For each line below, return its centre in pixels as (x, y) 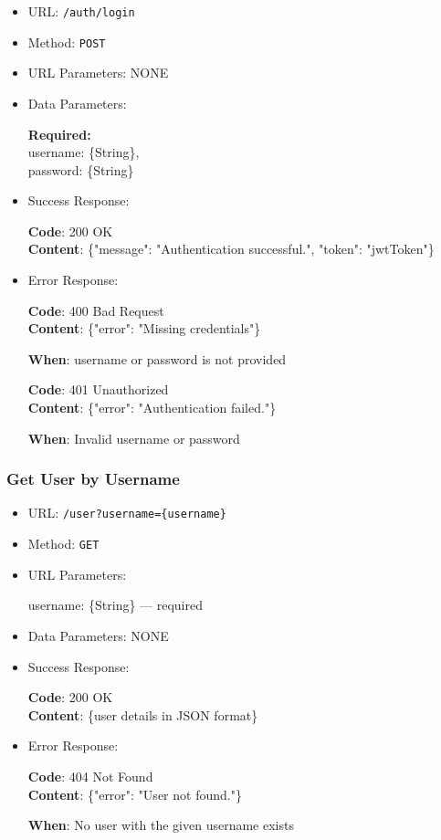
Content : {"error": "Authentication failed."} (152, 408)
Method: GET (63, 544)
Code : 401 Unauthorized (98, 389)
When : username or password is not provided (157, 358)
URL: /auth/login (81, 11)
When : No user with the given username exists (161, 825)
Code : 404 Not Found (90, 776)
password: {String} (81, 169)
